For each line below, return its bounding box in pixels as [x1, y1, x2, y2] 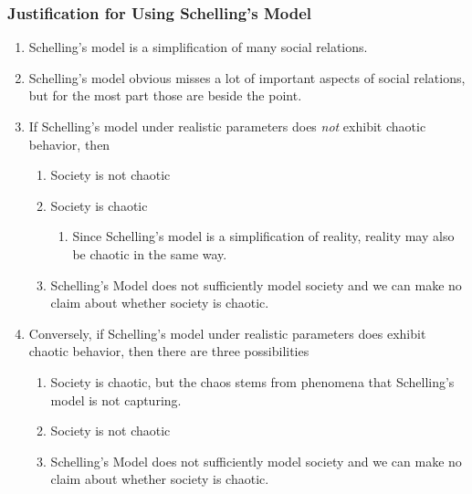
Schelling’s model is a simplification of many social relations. [28, 37, 368, 57]
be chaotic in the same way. [72, 244, 227, 263]
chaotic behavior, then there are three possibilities [28, 342, 309, 361]
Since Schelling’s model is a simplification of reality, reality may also [72, 226, 455, 246]
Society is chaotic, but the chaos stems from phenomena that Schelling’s [50, 372, 455, 391]
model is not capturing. [50, 390, 182, 409]
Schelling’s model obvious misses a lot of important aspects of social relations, [28, 68, 466, 87]
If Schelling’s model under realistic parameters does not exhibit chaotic [28, 117, 426, 135]
